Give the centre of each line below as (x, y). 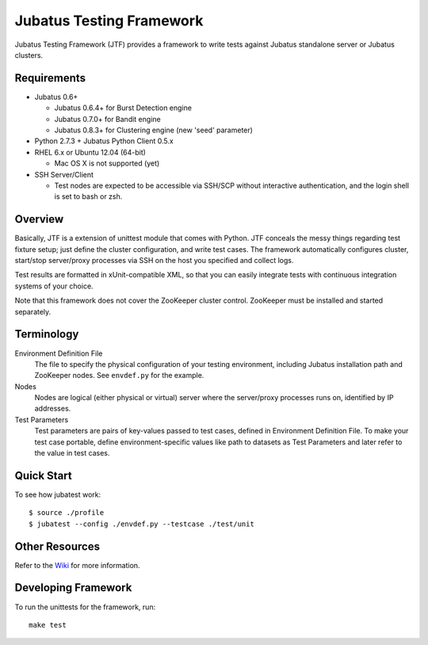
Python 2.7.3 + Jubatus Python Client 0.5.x (104, 141)
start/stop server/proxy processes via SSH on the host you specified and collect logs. (154, 261)
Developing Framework (73, 588)
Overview (39, 219)
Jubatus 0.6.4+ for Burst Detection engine (123, 108)
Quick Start (43, 475)
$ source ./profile (67, 513)
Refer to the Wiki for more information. (77, 565)
